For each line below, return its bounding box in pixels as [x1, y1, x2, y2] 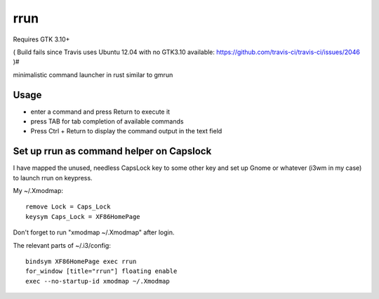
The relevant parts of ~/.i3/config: [13, 241, 112, 249]
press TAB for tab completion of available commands [30, 117, 184, 126]
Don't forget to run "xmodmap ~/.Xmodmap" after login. [13, 228, 175, 237]
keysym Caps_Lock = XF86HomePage [25, 213, 140, 220]
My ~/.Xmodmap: [13, 187, 63, 195]
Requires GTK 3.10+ [13, 35, 70, 44]
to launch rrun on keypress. [13, 173, 93, 182]
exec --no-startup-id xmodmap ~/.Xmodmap [25, 277, 170, 285]
